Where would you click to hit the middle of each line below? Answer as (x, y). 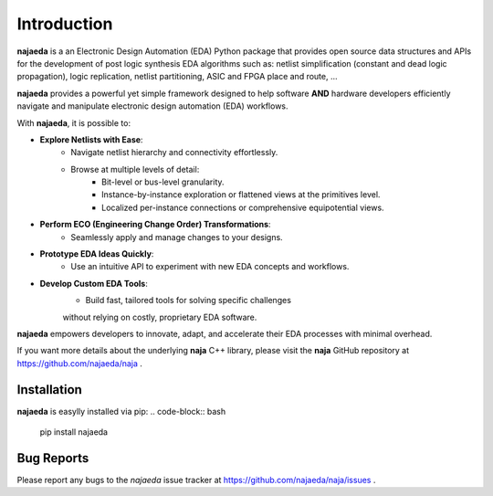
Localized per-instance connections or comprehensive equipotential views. (243, 207)
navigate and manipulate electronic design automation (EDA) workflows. (152, 106)
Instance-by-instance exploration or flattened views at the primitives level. (241, 195)
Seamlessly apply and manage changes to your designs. (177, 237)
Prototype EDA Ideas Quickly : (97, 254)
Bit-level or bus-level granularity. (163, 182)
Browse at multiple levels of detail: (135, 169)
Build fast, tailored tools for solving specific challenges (189, 301)
